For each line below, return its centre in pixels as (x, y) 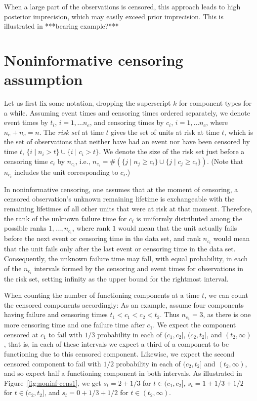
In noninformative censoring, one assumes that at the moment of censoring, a (121, 189)
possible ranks (25, 228)
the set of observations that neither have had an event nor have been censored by (127, 141)
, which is (238, 132)
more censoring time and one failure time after (74, 325)
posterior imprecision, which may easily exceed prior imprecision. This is (114, 16)
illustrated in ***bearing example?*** (62, 26)
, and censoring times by (127, 122)
